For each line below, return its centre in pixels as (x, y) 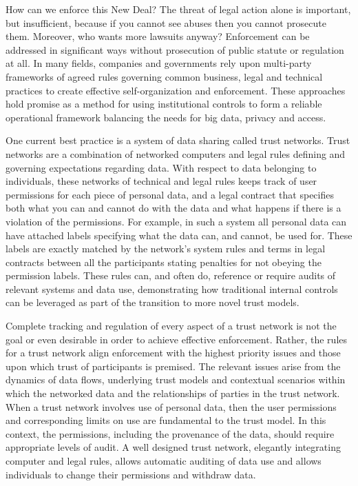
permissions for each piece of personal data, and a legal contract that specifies (170, 194)
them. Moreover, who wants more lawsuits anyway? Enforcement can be (158, 36)
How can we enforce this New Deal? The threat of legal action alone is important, (178, 9)
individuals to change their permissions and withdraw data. (131, 474)
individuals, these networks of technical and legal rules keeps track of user (161, 181)
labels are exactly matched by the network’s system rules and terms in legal (166, 249)
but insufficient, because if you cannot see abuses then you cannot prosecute (166, 22)
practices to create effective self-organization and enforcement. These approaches (176, 90)
